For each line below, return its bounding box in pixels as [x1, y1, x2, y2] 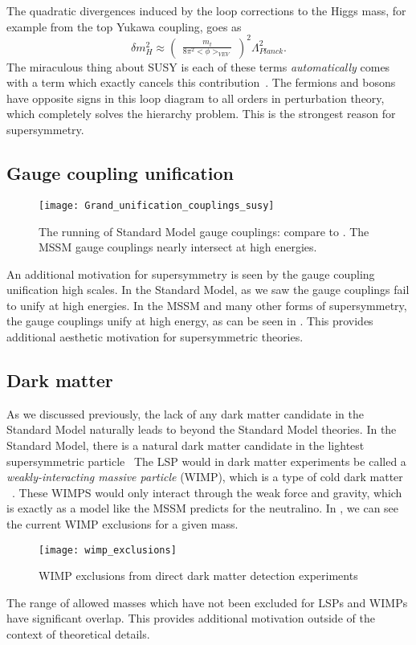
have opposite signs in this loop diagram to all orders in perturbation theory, [6, 89, 385, 106]
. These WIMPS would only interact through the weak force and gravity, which [12, 484, 402, 500]
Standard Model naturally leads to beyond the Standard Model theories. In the [6, 421, 397, 438]
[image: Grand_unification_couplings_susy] [39, 199, 275, 211]
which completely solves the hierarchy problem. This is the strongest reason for [6, 105, 396, 122]
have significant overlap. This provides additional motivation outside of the [6, 610, 375, 627]
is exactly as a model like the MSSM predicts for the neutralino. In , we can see [6, 500, 399, 516]
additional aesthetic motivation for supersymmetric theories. [6, 329, 304, 345]
